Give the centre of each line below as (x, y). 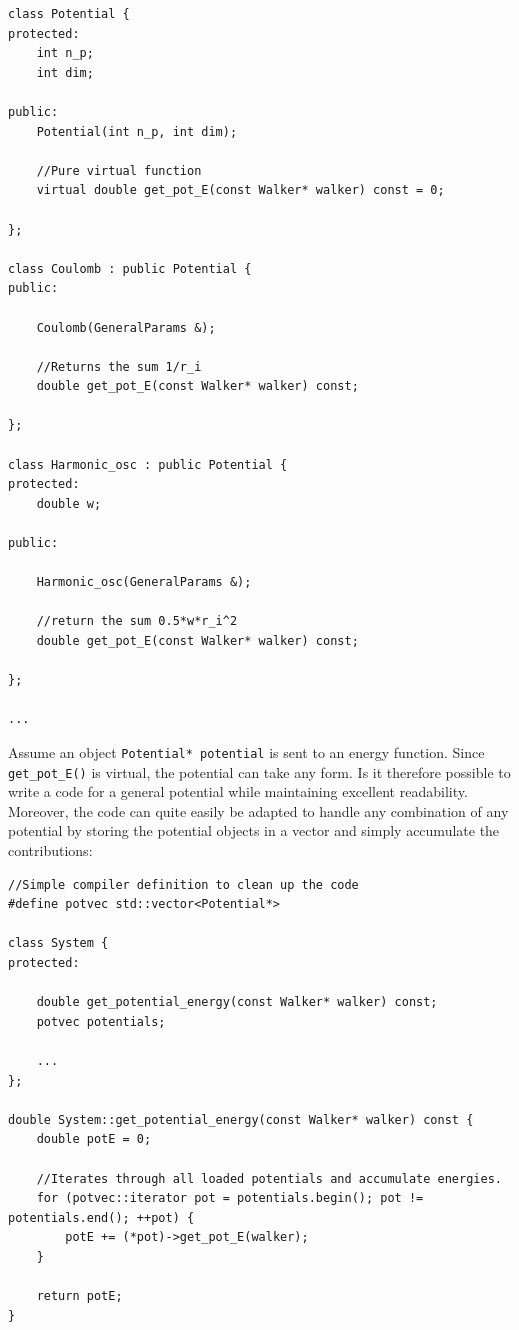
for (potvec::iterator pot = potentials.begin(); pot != (230, 1198)
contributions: (50, 850)
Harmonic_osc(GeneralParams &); (144, 582)
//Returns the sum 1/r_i (119, 366)
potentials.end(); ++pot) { (101, 1217)
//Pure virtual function (119, 170)
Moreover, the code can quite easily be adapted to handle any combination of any (258, 810)
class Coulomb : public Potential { (130, 268)
